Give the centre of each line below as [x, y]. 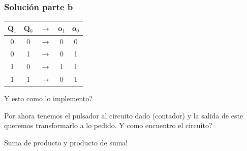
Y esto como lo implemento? [48, 98]
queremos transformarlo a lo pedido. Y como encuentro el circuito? [108, 125]
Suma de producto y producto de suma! [66, 142]
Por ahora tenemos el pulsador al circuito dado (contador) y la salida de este [124, 115]
